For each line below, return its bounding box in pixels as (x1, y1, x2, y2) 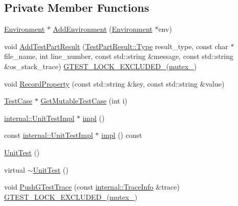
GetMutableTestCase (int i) (40, 95, 127, 106)
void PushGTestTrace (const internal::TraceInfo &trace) (4, 181, 180, 192)
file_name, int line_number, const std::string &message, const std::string (4, 51, 233, 61)
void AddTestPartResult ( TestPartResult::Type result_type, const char (4, 40, 228, 51)
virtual (4, 164, 25, 175)
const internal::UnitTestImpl (4, 130, 93, 140)
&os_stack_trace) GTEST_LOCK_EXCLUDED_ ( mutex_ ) (4, 60, 197, 71)
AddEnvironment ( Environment (53, 24, 153, 34)
